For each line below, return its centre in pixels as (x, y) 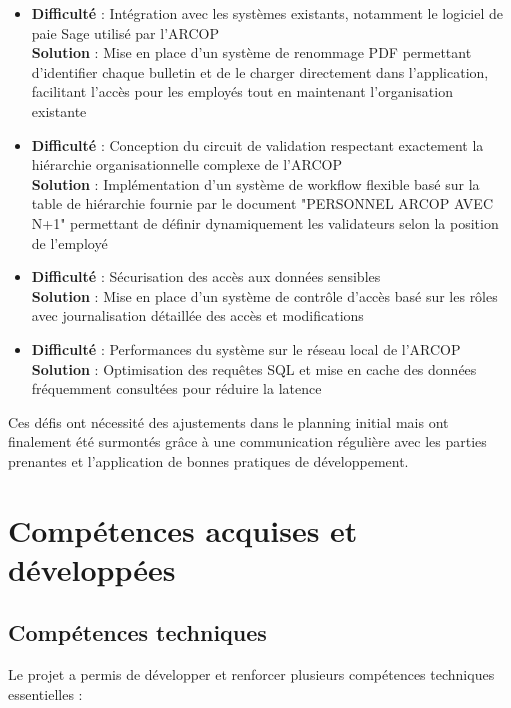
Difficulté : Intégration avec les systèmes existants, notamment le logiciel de (267, 13)
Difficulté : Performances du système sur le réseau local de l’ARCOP (246, 348)
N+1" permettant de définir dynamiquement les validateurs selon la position (265, 222)
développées (92, 568)
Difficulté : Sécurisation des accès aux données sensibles (206, 276)
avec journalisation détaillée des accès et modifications (197, 315)
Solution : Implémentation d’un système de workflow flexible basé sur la (255, 183)
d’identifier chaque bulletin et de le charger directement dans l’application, (260, 71)
